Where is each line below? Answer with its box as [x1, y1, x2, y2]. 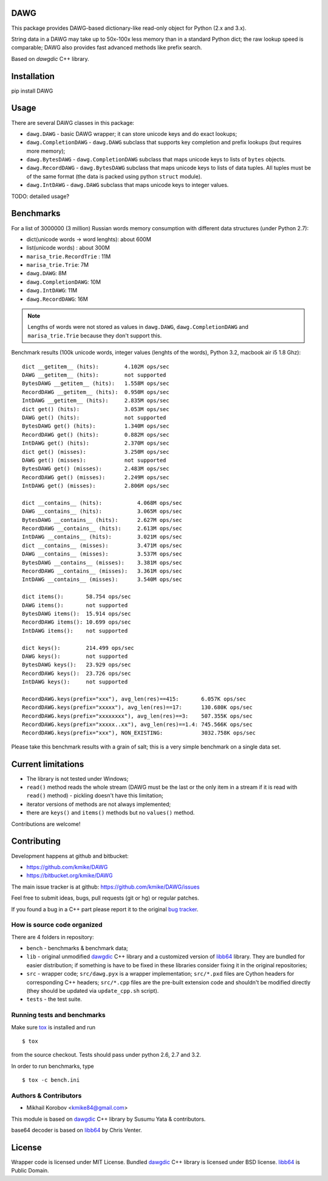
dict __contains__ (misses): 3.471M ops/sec [22, 542, 182, 549]
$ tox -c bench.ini [22, 1077, 80, 1084]
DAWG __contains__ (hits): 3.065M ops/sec [22, 508, 182, 515]
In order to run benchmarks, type [11, 1062, 94, 1070]
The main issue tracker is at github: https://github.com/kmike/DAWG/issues [11, 883, 200, 890]
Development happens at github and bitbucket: [11, 852, 129, 859]
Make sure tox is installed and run [11, 1023, 96, 1031]
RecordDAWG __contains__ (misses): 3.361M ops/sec [22, 567, 182, 574]
